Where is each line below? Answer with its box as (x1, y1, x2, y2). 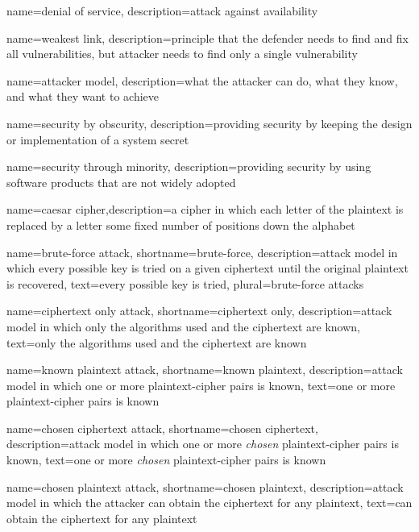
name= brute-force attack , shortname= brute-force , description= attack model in (6, 243, 398, 260)
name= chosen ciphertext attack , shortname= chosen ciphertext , (6, 419, 318, 436)
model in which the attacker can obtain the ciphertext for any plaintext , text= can (6, 494, 413, 511)
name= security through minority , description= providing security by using (6, 158, 371, 175)
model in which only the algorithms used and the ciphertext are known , (6, 318, 360, 335)
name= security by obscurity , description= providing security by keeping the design (6, 114, 413, 131)
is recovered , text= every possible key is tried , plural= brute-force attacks (6, 275, 364, 292)
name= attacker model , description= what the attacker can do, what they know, (6, 72, 398, 89)
